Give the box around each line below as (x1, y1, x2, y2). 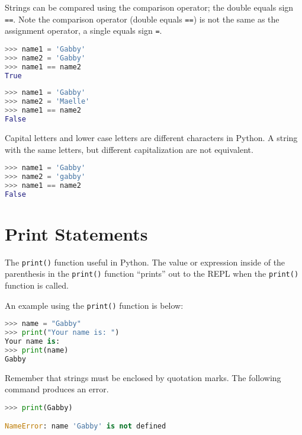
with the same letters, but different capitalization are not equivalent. (5, 143, 253, 155)
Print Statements (5, 221, 148, 245)
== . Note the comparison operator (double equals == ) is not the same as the (5, 12, 279, 25)
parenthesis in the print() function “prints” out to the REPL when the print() (5, 267, 299, 280)
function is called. (5, 279, 69, 292)
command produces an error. (5, 383, 109, 395)
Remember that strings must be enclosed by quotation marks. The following (5, 371, 281, 383)
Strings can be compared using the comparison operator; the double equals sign (5, 1, 294, 13)
